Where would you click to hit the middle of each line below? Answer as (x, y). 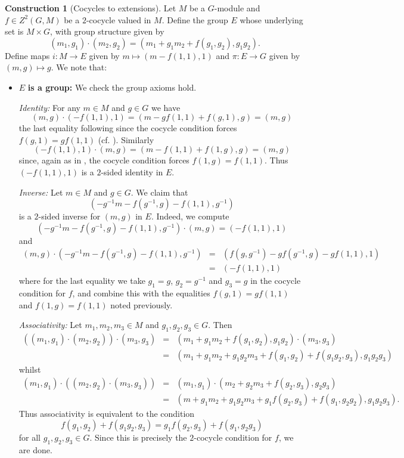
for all (30, 437)
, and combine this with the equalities (141, 293)
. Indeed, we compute (190, 216)
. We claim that (159, 192)
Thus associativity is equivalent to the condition (107, 413)
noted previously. (142, 304)
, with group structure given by (107, 31)
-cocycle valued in (119, 19)
